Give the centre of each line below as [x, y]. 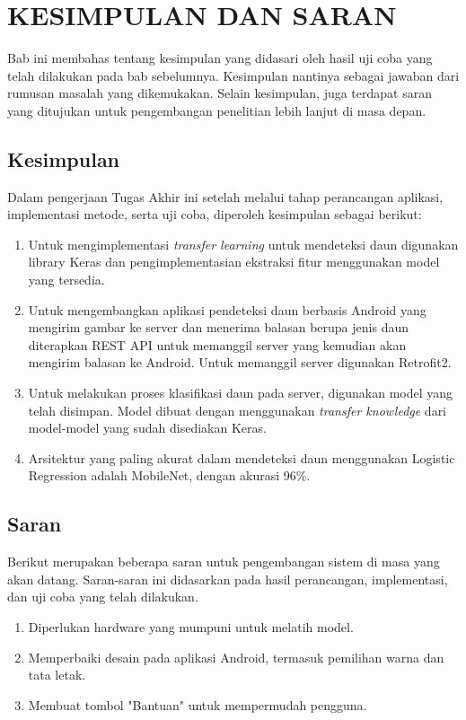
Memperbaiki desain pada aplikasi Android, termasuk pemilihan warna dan [236, 657]
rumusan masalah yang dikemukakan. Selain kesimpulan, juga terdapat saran [220, 93]
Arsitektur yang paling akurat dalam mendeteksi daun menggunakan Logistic [242, 457]
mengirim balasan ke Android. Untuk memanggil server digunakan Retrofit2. [240, 362]
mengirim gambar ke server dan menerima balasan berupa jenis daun [218, 327]
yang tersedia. [66, 280]
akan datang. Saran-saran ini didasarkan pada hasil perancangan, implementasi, [228, 579]
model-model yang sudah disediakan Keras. [147, 428]
